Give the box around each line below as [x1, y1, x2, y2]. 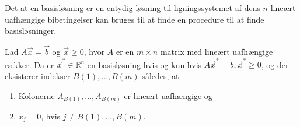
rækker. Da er [5, 58, 54, 70]
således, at [142, 69, 179, 82]
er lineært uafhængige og [124, 89, 212, 101]
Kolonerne [18, 89, 55, 101]
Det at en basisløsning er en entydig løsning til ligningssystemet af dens [5, 2, 260, 13]
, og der [261, 58, 289, 70]
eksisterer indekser [5, 69, 71, 82]
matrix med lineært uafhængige [160, 45, 273, 57]
